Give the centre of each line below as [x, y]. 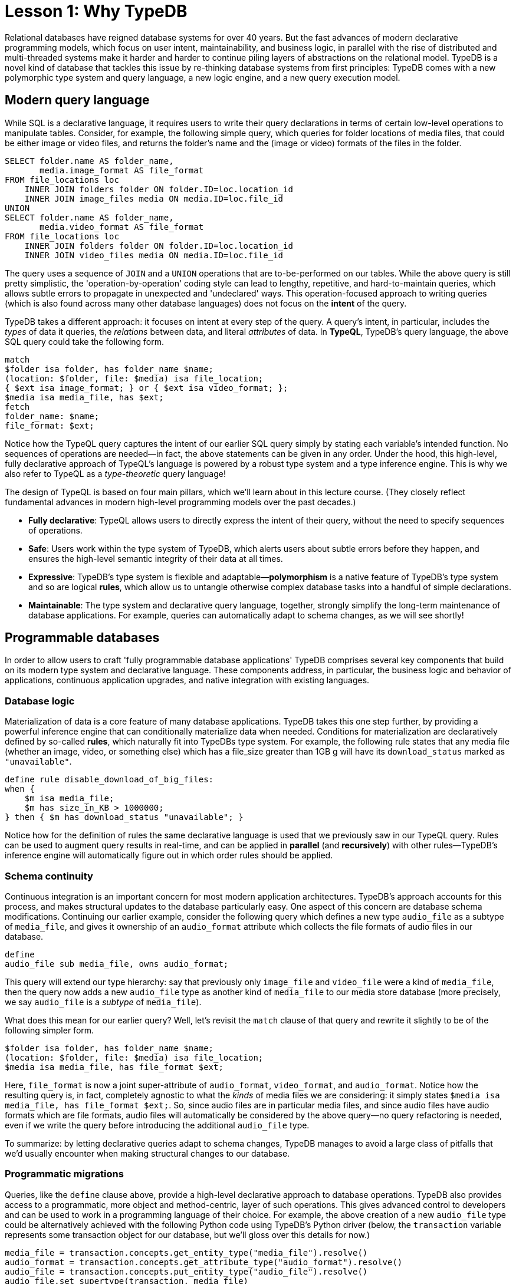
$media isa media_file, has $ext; [84, 397]
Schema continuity [49, 876]
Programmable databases [82, 638]
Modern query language [77, 100]
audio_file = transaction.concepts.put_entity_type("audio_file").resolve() [186, 1271]
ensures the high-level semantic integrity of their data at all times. [156, 558]
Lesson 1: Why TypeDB [96, 11]
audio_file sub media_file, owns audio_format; [117, 964]
